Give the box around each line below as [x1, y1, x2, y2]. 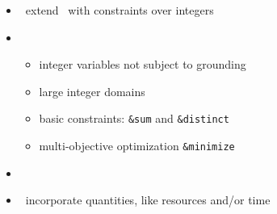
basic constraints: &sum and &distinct [39, 110, 229, 127]
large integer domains [39, 82, 145, 99]
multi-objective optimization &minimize [39, 137, 235, 154]
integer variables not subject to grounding [39, 56, 246, 73]
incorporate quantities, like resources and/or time [25, 191, 271, 208]
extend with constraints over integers [25, 2, 214, 18]
